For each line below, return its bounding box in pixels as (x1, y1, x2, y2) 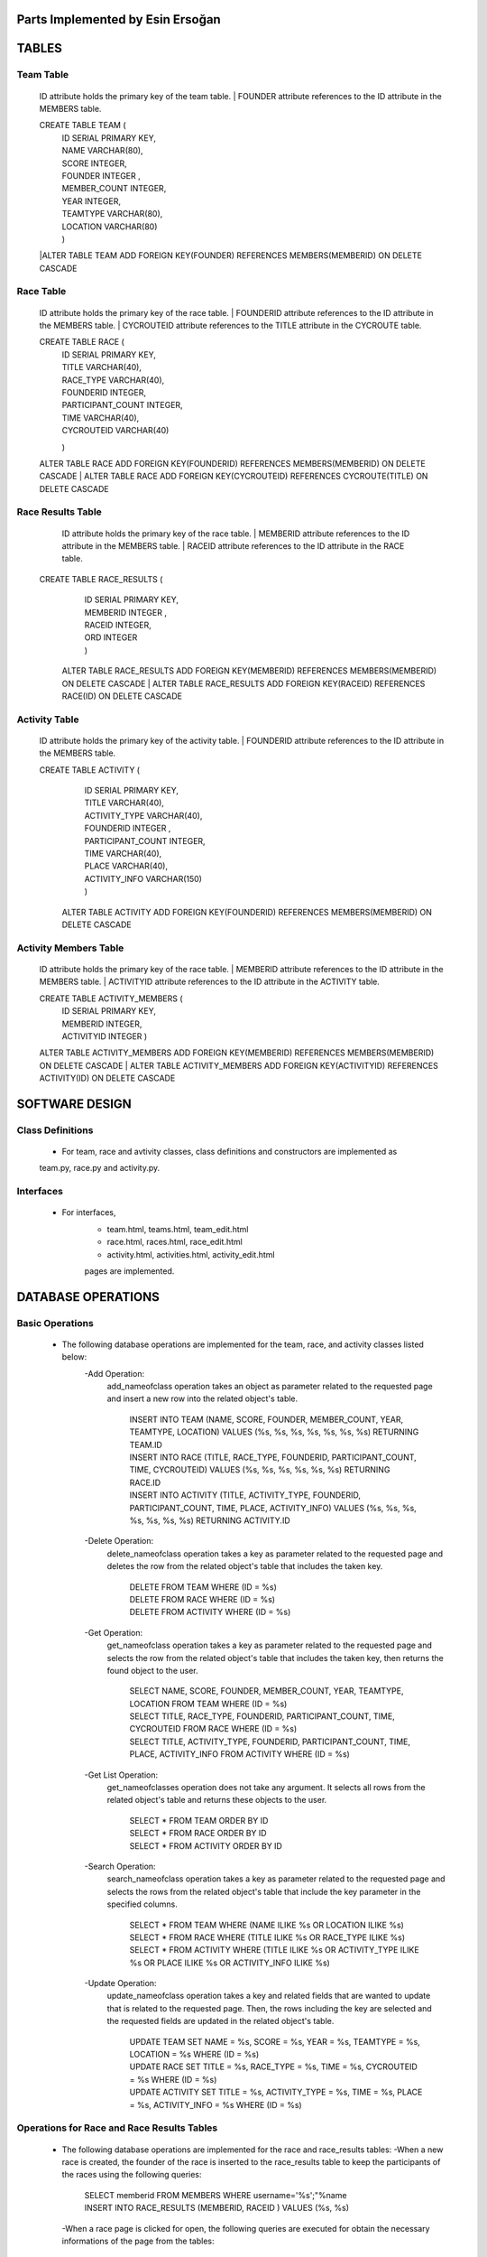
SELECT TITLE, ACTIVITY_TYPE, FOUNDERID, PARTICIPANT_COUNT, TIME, (129, 1736, 410, 1747)
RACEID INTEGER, (84, 619, 152, 630)
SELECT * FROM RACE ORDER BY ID (129, 1828, 267, 1839)
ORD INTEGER (84, 632, 138, 643)
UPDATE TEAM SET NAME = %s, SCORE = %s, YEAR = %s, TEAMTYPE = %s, (129, 2036, 421, 2047)
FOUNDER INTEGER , (61, 170, 142, 181)
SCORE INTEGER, (61, 158, 127, 169)
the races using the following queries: (61, 2169, 202, 2180)
